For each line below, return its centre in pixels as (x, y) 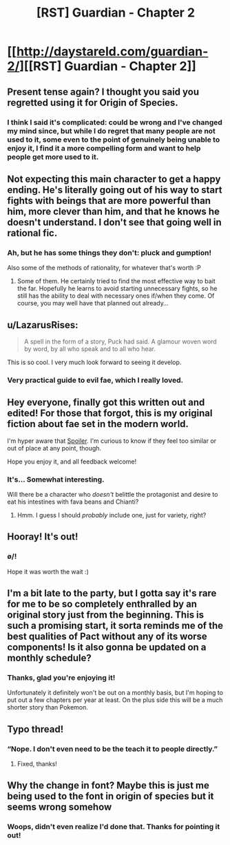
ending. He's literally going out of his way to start (115, 190)
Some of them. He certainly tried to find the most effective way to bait (116, 281)
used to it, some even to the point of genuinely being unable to (114, 140)
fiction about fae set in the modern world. (98, 424)
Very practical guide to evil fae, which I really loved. (95, 380)
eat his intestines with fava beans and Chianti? (73, 502)
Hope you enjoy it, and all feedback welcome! (72, 462)
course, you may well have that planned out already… (93, 303)
